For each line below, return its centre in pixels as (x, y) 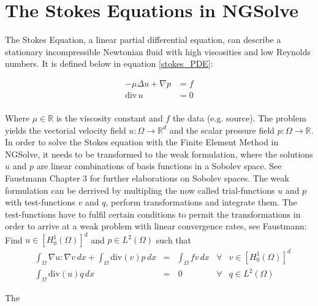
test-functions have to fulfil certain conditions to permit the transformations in (153, 214)
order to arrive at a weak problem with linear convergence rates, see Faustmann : (156, 226)
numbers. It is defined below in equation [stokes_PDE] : (109, 63)
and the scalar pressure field (222, 130)
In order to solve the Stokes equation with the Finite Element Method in (142, 142)
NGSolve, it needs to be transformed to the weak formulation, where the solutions (159, 154)
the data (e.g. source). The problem (239, 118)
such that (174, 239)
